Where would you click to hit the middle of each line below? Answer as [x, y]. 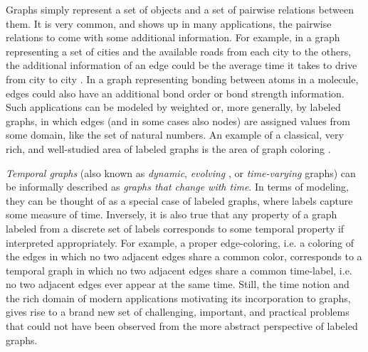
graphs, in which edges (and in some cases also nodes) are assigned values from [178, 121]
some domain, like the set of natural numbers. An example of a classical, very [175, 135]
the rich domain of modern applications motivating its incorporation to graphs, [178, 298]
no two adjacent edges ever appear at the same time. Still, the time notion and [178, 284]
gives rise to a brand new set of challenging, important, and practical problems [178, 312]
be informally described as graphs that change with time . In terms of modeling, [177, 187]
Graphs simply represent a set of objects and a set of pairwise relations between [180, 9]
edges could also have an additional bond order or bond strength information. [175, 93]
